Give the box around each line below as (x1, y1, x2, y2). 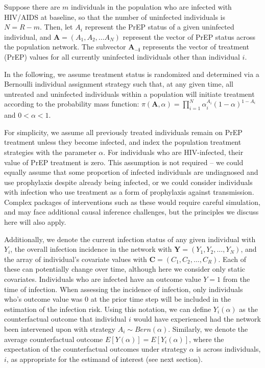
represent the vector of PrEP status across (123, 31, 255, 42)
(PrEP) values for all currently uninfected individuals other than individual (4, 51, 240, 62)
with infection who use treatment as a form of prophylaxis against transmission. (4, 187, 254, 197)
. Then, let (39, 21, 73, 32)
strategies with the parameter (4, 146, 97, 157)
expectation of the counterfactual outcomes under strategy (4, 344, 187, 354)
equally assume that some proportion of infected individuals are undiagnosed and (4, 167, 258, 177)
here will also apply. (4, 217, 66, 227)
